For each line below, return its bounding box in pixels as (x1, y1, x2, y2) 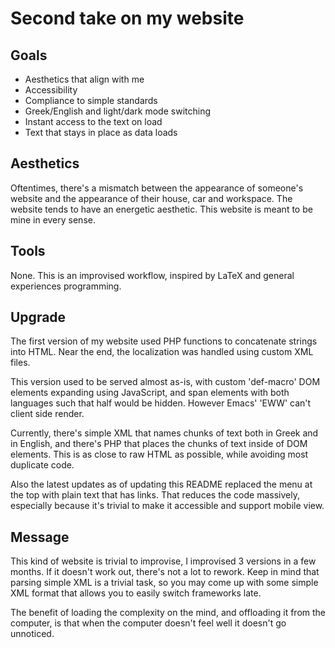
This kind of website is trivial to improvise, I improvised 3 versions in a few (10, 555, 317, 567)
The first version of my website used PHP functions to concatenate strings (10, 335, 318, 347)
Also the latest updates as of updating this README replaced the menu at (10, 478, 313, 491)
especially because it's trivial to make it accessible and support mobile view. (10, 500, 325, 512)
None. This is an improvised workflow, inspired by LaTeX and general (10, 269, 295, 281)
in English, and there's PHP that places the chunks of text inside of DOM (10, 438, 308, 450)
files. (10, 357, 31, 369)
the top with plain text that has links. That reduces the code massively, (10, 489, 300, 501)
